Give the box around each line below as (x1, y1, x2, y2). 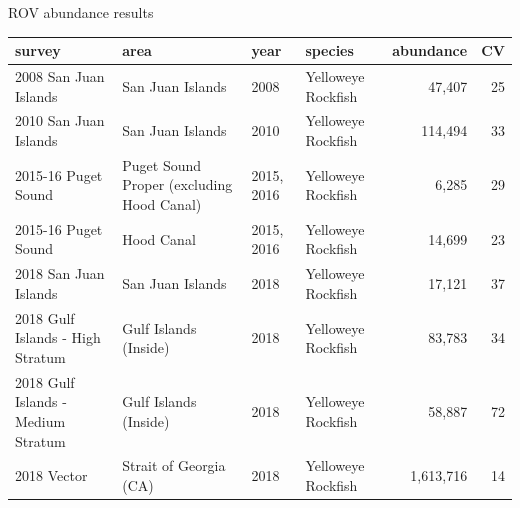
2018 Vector (15, 465, 88, 486)
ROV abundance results (8, 2, 154, 22)
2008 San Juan (15, 65, 105, 86)
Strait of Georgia (122, 455, 226, 476)
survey (15, 40, 61, 61)
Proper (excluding (122, 174, 233, 195)
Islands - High (15, 327, 101, 348)
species (305, 40, 354, 61)
